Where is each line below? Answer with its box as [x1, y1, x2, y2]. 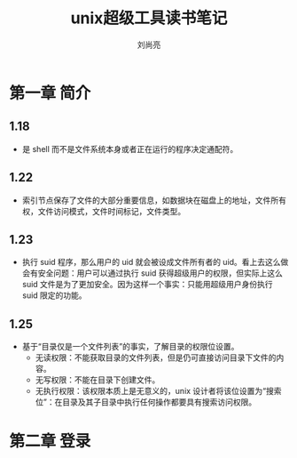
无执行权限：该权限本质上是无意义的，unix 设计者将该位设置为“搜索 [35, 386, 282, 397]
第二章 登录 [9, 431, 91, 452]
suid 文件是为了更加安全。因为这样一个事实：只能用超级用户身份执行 [21, 279, 273, 290]
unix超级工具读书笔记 [70, 8, 228, 28]
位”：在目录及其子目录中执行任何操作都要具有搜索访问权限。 [35, 397, 257, 407]
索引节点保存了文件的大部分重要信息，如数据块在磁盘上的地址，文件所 [21, 195, 279, 205]
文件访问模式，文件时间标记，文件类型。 [37, 205, 186, 216]
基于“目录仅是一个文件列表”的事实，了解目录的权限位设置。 [21, 341, 239, 352]
